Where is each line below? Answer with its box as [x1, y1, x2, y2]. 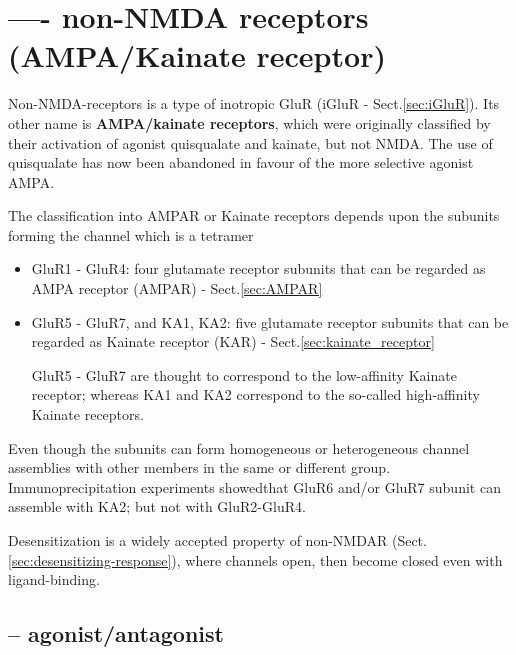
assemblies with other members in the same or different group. [8, 457, 391, 478]
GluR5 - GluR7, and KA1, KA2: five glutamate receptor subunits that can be [31, 311, 509, 332]
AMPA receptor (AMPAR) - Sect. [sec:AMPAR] [31, 278, 323, 299]
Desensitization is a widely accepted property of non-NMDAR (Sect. [8, 530, 427, 550]
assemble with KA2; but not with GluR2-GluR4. [8, 496, 306, 517]
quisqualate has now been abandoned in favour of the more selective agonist [8, 152, 474, 173]
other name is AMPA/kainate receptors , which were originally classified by [8, 112, 491, 133]
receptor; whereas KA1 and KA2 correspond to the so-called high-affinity [31, 384, 480, 405]
